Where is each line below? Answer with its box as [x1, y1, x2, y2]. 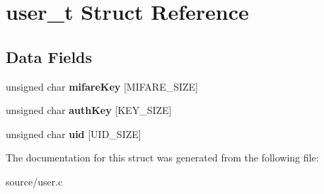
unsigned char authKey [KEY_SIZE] [6, 103, 172, 118]
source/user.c [6, 173, 63, 188]
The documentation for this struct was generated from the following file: [6, 150, 319, 165]
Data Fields [6, 45, 93, 67]
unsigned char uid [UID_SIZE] [6, 126, 141, 141]
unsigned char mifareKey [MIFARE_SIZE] [6, 79, 199, 93]
